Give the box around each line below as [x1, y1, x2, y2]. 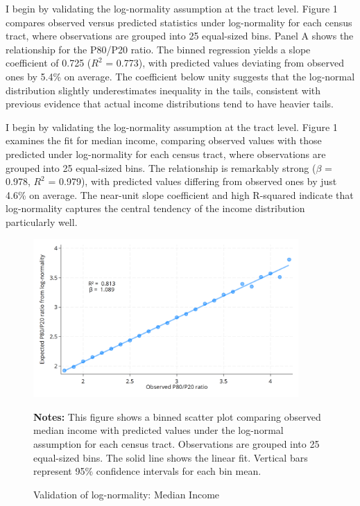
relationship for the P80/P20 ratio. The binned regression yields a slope [6, 42, 311, 56]
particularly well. [6, 214, 78, 229]
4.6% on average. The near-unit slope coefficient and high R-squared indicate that [6, 187, 354, 202]
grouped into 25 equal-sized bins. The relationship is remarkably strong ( [6, 160, 316, 175]
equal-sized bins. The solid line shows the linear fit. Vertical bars [33, 450, 308, 464]
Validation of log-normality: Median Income [33, 487, 220, 501]
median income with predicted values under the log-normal [33, 423, 284, 437]
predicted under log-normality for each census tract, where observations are [6, 146, 326, 161]
